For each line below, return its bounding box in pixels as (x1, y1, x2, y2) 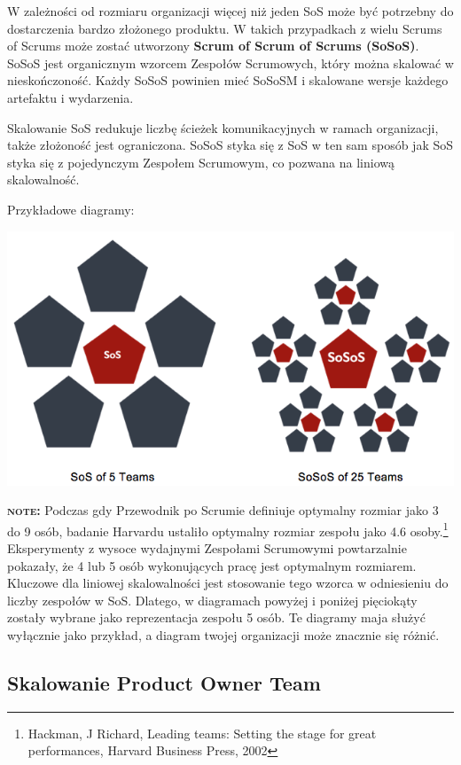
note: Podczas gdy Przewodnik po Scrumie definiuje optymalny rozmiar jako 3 (7, 501, 439, 519)
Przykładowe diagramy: (7, 199, 135, 218)
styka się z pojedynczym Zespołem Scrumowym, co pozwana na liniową (7, 152, 395, 171)
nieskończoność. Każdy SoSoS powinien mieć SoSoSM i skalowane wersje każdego (7, 71, 449, 90)
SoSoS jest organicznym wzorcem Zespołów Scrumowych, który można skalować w (7, 53, 454, 72)
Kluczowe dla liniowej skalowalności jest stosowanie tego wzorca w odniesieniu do (7, 574, 449, 592)
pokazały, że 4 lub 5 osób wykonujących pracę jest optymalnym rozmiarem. (7, 556, 417, 574)
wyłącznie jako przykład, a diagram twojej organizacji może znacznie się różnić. (7, 625, 440, 644)
